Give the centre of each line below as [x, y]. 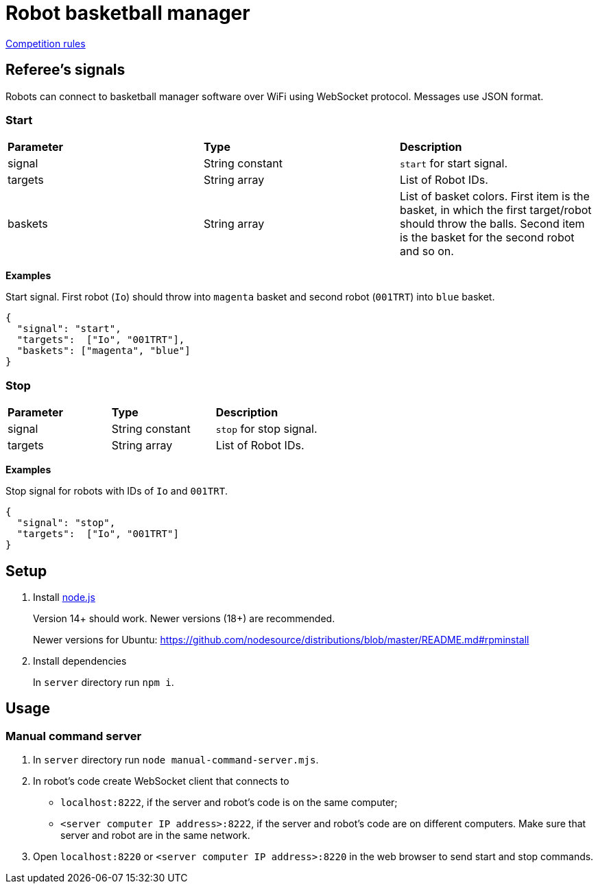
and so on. [427, 251]
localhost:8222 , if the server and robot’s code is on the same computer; [229, 803]
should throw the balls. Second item [492, 224]
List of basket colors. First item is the [494, 197]
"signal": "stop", [66, 523]
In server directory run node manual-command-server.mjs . [176, 760]
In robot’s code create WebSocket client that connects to [161, 781]
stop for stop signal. [266, 429]
